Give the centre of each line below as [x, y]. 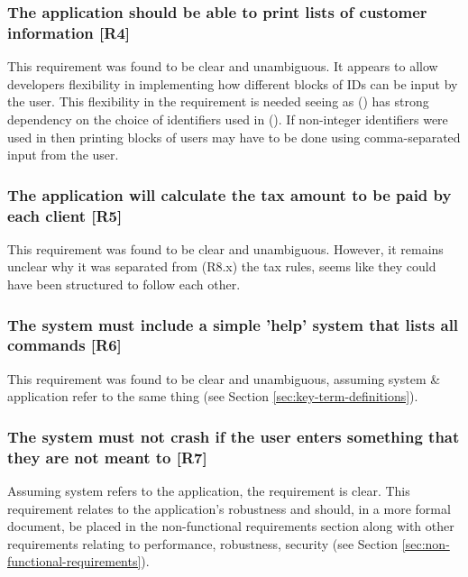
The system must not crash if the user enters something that [234, 436]
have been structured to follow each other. [124, 284]
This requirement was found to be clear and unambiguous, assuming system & [224, 378]
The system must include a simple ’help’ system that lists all [233, 324]
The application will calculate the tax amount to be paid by [229, 194]
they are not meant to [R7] [107, 457]
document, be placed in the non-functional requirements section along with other [231, 526]
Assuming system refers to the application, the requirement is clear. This [209, 491]
